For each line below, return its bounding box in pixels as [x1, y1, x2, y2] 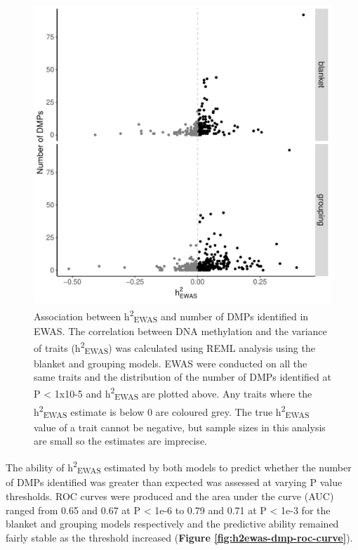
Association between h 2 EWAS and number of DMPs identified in [34, 306, 309, 325]
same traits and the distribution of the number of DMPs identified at [34, 369, 331, 384]
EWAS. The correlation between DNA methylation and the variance [34, 324, 327, 339]
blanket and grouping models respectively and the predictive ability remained [6, 516, 339, 531]
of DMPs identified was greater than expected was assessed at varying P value [6, 475, 343, 490]
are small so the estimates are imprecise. [34, 433, 207, 448]
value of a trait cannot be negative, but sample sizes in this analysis [34, 419, 326, 434]
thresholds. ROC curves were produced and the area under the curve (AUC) [6, 489, 334, 504]
